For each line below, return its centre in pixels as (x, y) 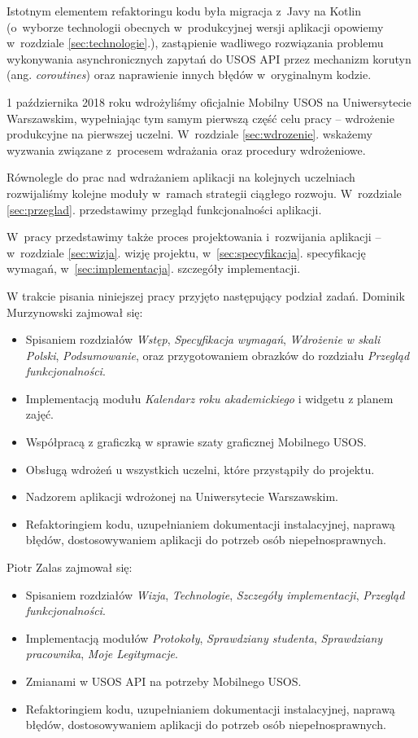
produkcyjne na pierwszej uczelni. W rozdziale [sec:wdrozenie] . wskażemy (189, 134)
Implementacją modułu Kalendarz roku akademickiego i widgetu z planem (209, 398)
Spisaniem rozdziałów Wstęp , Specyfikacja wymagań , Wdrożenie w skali (203, 339)
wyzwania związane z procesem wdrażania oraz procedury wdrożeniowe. (186, 149)
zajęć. (40, 414)
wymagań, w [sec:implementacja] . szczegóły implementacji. (154, 268)
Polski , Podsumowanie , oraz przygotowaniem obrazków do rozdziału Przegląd (218, 355)
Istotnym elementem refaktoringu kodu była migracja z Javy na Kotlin (184, 11)
